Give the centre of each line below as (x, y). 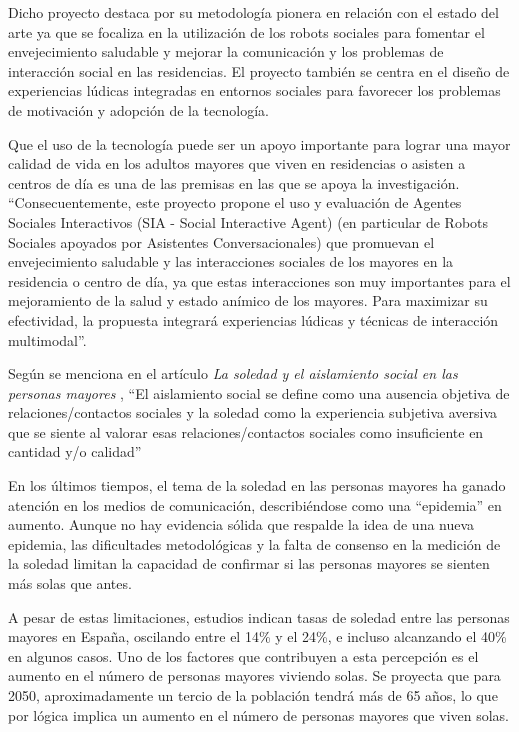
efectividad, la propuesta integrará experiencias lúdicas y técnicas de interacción (253, 319)
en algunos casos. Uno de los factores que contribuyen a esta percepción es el (243, 655)
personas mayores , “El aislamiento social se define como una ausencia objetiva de (259, 392)
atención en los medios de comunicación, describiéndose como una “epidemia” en (255, 504)
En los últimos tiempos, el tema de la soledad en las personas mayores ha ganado (257, 485)
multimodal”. (47, 339)
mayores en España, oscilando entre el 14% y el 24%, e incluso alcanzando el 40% (257, 636)
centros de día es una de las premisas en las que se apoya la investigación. (234, 182)
